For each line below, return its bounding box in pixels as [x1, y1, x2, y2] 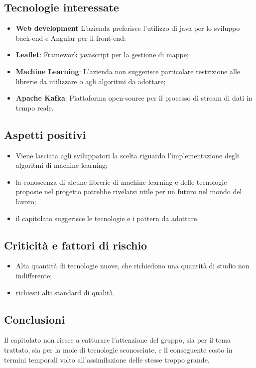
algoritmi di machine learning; [15, 160, 108, 170]
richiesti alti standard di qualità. [15, 287, 115, 297]
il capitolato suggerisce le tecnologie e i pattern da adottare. [15, 213, 199, 223]
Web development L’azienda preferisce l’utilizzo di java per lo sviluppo [15, 23, 240, 33]
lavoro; [15, 196, 36, 206]
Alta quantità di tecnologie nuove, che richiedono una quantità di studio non [15, 260, 250, 271]
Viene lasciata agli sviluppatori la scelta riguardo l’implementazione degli [15, 150, 239, 160]
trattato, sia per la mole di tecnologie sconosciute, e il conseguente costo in [4, 344, 233, 355]
